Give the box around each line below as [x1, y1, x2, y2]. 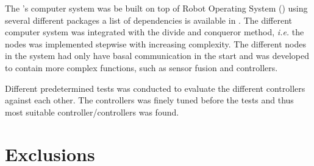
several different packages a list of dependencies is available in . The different [5, 13, 293, 26]
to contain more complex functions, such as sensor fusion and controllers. [5, 61, 278, 74]
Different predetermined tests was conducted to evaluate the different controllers [5, 81, 305, 94]
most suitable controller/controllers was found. [5, 105, 179, 118]
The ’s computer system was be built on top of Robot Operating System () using [5, 2, 308, 14]
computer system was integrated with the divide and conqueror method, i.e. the [5, 26, 304, 38]
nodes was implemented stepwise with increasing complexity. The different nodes [5, 37, 306, 50]
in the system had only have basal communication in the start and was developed [5, 49, 309, 62]
